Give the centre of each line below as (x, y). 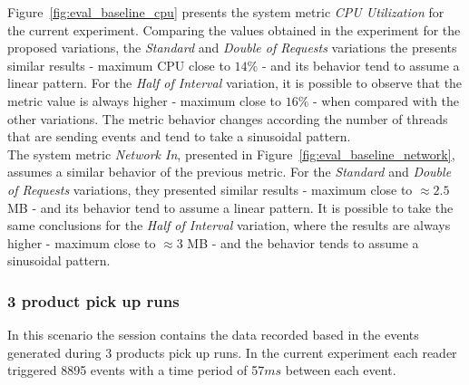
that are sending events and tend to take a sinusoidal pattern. (179, 136)
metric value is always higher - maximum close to (145, 100)
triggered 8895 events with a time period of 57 (136, 370)
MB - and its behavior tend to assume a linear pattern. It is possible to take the (230, 207)
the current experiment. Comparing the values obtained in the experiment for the (234, 29)
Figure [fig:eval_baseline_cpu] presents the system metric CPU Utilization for (226, 12)
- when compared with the (386, 100)
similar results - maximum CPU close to (119, 65)
